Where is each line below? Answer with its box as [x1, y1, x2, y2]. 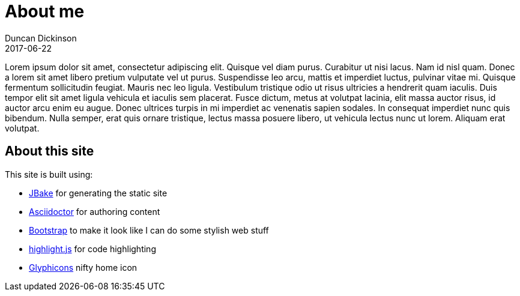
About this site [5, 143, 94, 159]
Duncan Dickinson [5, 32, 77, 43]
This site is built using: [5, 169, 93, 180]
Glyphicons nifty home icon [29, 262, 138, 273]
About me [5, 1, 85, 22]
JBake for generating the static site [29, 187, 168, 198]
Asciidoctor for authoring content [29, 206, 160, 217]
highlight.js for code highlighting [29, 243, 156, 254]
